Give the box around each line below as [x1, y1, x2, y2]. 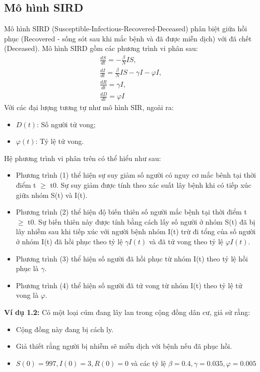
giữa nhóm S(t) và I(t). [16, 189, 88, 200]
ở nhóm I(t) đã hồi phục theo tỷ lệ [16, 236, 123, 247]
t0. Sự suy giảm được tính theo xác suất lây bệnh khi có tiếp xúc [50, 180, 251, 190]
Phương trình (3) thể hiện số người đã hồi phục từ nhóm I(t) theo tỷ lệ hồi [16, 253, 248, 263]
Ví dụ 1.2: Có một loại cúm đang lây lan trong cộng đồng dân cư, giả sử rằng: [4, 306, 250, 317]
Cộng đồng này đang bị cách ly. [16, 324, 114, 334]
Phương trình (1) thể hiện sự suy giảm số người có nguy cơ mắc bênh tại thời [16, 170, 256, 180]
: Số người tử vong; [36, 119, 96, 129]
